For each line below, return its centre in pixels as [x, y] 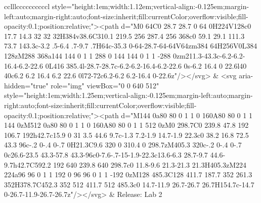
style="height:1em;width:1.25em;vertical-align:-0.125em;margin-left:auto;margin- [128, 95]
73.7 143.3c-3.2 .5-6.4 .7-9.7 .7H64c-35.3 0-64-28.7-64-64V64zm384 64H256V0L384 [131, 46]
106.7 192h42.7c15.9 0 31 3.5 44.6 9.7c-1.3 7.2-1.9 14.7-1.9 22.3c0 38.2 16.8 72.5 [126, 135]
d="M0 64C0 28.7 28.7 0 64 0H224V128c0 [186, 26]
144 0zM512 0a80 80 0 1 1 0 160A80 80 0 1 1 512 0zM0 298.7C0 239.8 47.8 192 [126, 125]
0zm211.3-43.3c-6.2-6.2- [209, 55]
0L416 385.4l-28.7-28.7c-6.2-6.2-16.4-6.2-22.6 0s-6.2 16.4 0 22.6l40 [146, 65]
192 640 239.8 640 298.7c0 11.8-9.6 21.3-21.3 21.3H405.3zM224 [150, 164]
